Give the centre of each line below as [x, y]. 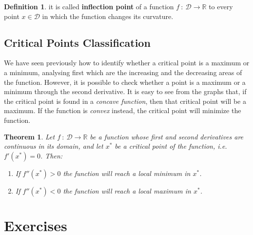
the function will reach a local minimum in [127, 173]
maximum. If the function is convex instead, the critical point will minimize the [123, 110]
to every [221, 6]
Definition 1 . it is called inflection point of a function [89, 6]
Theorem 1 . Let [29, 136]
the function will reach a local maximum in [127, 190]
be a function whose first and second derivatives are [167, 136]
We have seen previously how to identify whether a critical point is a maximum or [127, 63]
